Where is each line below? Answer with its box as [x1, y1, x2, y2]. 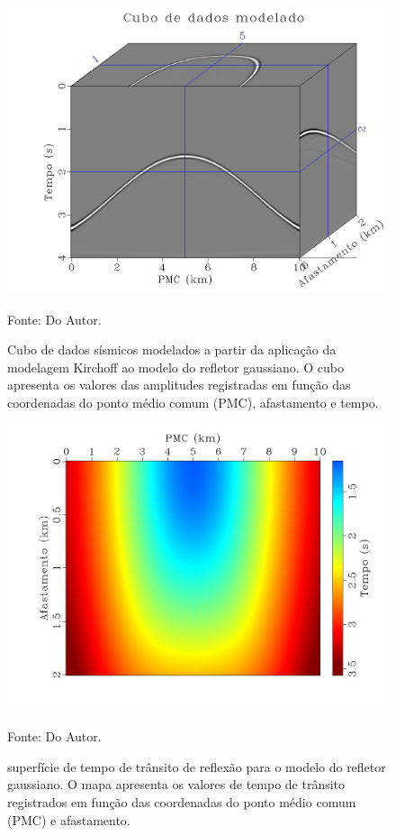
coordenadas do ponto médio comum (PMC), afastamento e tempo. [7, 392, 379, 411]
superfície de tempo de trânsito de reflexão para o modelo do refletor [7, 757, 386, 776]
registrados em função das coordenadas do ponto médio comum [7, 792, 356, 811]
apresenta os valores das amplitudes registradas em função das [7, 375, 351, 394]
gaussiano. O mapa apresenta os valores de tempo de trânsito [7, 775, 346, 794]
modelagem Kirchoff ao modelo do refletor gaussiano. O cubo [7, 357, 344, 376]
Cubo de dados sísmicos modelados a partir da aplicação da [7, 340, 337, 359]
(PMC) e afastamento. [7, 810, 130, 829]
